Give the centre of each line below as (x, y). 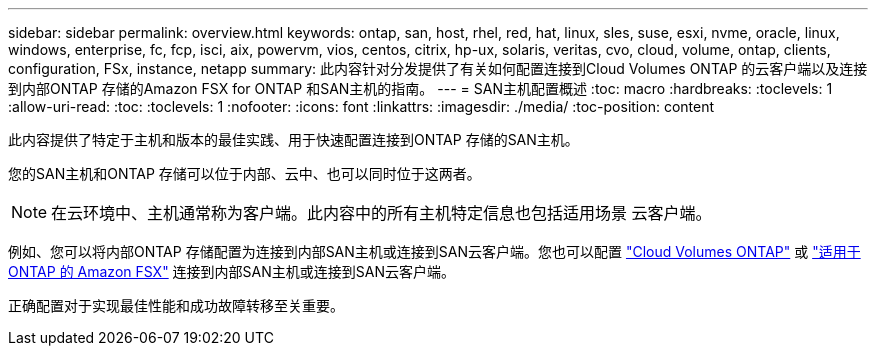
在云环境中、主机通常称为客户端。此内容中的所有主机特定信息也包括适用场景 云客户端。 (381, 213)
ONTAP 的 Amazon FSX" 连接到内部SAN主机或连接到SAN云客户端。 (231, 271)
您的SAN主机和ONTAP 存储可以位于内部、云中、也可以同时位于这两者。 (244, 173)
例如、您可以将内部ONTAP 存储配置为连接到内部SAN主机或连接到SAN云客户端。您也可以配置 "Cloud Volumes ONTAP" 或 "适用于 (434, 251)
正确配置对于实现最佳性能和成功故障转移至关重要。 (176, 305)
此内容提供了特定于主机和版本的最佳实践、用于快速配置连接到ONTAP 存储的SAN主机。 (293, 139)
